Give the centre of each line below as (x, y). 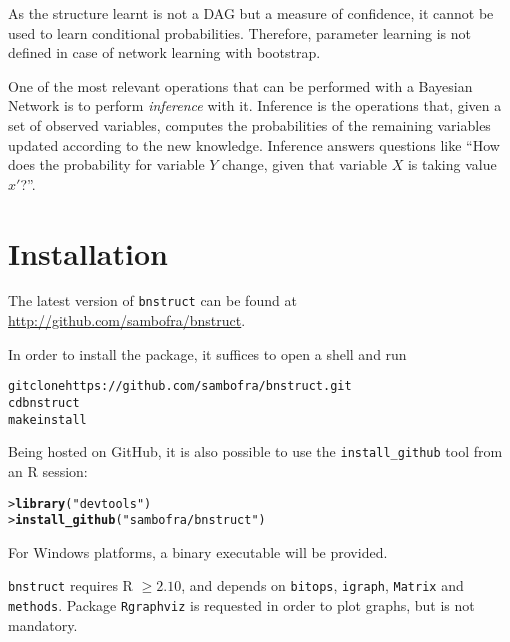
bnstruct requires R (70, 585)
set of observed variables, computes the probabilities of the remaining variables (249, 124)
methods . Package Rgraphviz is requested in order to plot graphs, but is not (241, 605)
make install (47, 419)
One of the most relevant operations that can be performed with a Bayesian (240, 85)
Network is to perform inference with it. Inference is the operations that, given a (255, 105)
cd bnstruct (44, 402)
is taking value (452, 164)
